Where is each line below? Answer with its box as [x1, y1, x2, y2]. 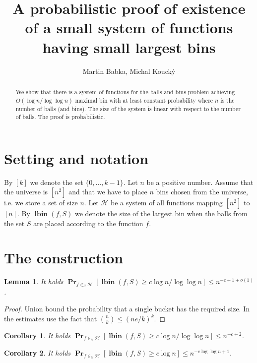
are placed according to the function [33, 218, 143, 229]
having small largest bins [42, 37, 216, 57]
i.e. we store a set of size [4, 197, 78, 208]
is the [220, 96, 235, 104]
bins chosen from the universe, [156, 186, 248, 197]
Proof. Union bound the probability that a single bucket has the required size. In [4, 303, 250, 314]
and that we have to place [68, 186, 147, 197]
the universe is [4, 186, 48, 197]
